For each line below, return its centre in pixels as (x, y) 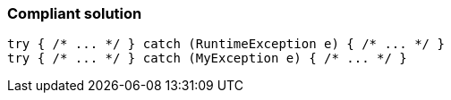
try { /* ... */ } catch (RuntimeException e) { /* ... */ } (226, 44)
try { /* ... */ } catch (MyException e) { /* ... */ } (207, 58)
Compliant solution (75, 13)
